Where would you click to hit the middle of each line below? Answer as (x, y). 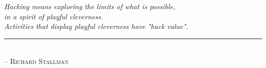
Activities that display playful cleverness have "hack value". (96, 26)
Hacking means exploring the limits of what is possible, (90, 6)
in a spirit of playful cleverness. (54, 16)
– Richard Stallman (36, 61)
